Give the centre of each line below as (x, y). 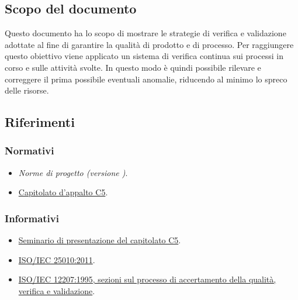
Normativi (30, 151)
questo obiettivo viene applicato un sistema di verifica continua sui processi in (144, 56)
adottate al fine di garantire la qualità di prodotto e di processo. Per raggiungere (149, 44)
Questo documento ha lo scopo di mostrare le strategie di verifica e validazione (145, 33)
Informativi (32, 218)
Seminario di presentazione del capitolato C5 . (100, 240)
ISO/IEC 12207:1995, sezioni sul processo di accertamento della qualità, (147, 279)
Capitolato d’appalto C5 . (63, 192)
